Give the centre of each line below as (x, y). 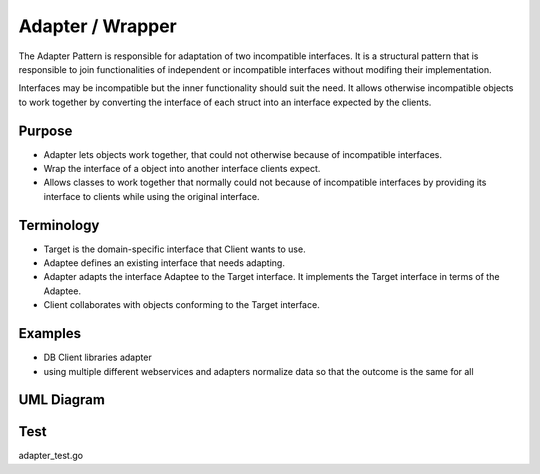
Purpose (45, 130)
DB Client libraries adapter (97, 357)
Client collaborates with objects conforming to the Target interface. (181, 305)
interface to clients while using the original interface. (151, 196)
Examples (50, 333)
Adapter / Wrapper (97, 26)
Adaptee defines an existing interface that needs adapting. (164, 263)
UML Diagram (61, 400)
